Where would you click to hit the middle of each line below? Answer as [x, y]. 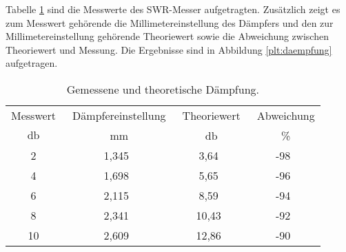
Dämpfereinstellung [119, 115]
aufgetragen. [32, 63]
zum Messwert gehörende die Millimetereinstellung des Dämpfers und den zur [170, 22]
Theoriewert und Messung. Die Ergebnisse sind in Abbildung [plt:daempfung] [169, 49]
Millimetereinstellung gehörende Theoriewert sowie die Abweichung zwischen [167, 36]
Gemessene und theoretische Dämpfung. [163, 89]
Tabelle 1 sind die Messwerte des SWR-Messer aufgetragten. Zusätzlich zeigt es [173, 9]
